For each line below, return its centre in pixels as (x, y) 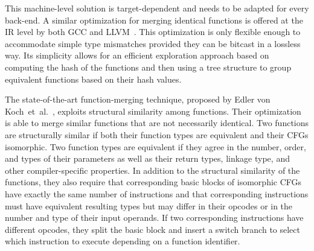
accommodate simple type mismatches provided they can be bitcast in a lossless (153, 43)
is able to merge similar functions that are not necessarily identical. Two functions (157, 123)
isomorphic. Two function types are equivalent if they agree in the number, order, (155, 146)
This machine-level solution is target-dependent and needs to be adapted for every (157, 8)
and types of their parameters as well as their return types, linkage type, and (147, 158)
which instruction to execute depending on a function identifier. (123, 241)
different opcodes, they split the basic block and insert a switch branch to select (152, 229)
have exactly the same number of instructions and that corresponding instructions (157, 193)
